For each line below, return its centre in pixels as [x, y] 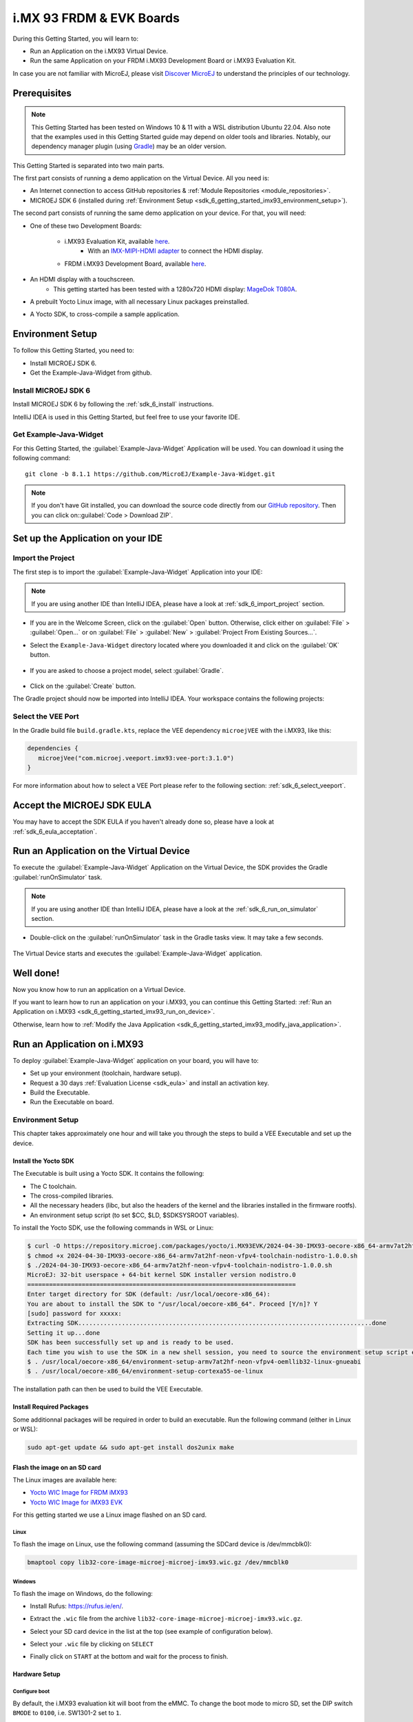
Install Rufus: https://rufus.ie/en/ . [77, 1606]
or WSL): [25, 1429]
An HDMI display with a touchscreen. [83, 280]
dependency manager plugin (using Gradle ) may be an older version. [129, 146]
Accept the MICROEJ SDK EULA [82, 806]
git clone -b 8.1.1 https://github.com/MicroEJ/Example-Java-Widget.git [150, 474]
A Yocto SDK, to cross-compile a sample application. [105, 314]
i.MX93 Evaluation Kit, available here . [117, 242]
